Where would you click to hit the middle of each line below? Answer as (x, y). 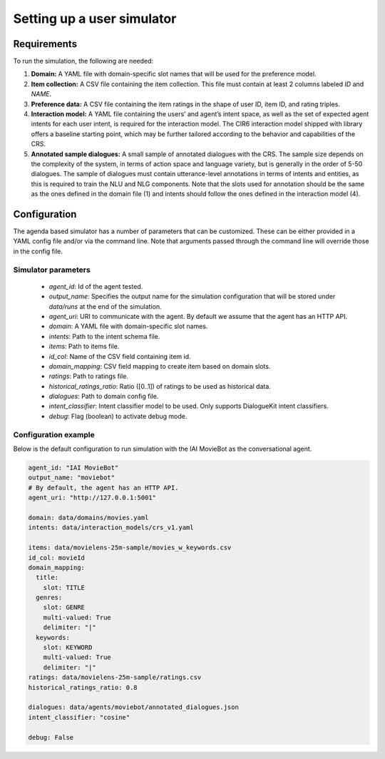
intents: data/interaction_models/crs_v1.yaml (111, 528)
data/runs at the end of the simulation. (105, 306)
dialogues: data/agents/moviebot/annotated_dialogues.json (133, 707)
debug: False (51, 737)
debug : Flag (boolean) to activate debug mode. (118, 416)
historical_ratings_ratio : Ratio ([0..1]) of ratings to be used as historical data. (160, 386)
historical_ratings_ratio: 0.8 (83, 687)
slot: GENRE (64, 607)
